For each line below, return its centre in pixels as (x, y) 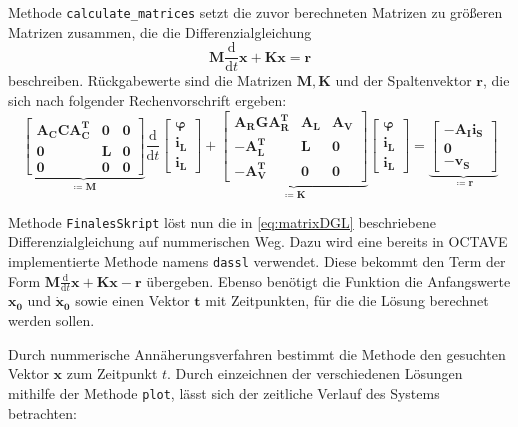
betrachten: (42, 412)
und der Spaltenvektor (403, 80)
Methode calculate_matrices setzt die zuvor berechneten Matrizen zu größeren (255, 12)
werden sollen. (51, 320)
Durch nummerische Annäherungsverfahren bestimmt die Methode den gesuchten (257, 353)
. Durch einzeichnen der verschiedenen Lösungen (315, 373)
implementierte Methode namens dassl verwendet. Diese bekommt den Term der (257, 261)
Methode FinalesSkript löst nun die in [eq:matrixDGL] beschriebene (222, 221)
